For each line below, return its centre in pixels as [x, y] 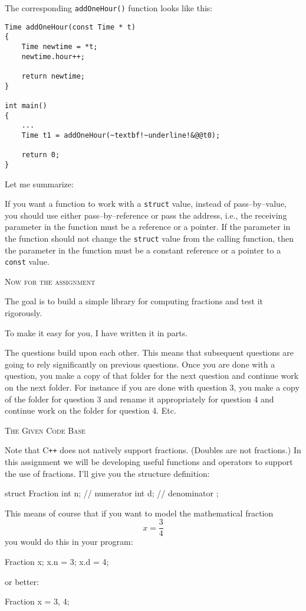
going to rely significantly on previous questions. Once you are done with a [140, 364]
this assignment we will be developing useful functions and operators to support [149, 462]
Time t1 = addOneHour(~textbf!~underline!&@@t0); [121, 135]
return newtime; [53, 76]
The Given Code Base [45, 430]
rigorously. [24, 313]
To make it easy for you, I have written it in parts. [96, 332]
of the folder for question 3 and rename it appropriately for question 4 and [139, 399]
